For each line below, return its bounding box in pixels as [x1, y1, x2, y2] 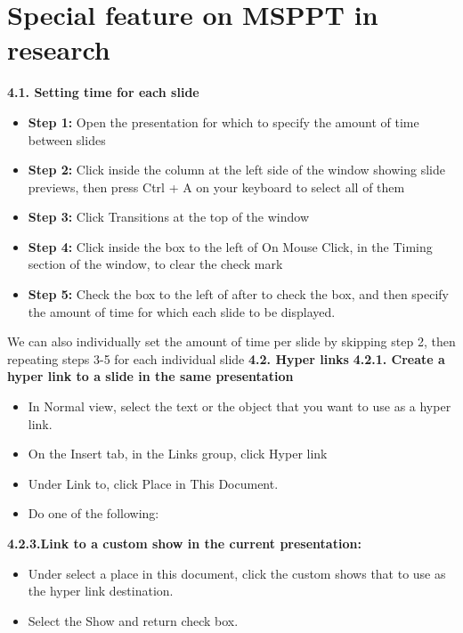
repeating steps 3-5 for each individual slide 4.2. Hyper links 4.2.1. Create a [7, 349, 445, 368]
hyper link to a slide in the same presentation [7, 367, 294, 385]
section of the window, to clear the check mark [28, 255, 283, 273]
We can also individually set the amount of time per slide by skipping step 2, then [7, 332, 456, 351]
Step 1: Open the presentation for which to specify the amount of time [28, 112, 419, 131]
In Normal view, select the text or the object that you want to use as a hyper [28, 397, 451, 416]
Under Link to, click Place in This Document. [28, 474, 279, 492]
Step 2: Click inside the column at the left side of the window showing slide [28, 160, 445, 179]
